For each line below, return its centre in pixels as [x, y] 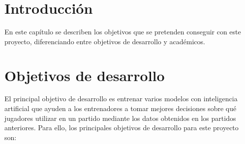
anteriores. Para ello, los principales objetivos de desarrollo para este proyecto [122, 128]
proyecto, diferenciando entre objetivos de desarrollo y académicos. [105, 41]
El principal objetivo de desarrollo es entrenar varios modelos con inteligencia [121, 99]
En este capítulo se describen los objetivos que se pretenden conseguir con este [123, 32]
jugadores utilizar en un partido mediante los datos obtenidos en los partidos [120, 118]
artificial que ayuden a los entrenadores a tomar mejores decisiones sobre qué [121, 108]
